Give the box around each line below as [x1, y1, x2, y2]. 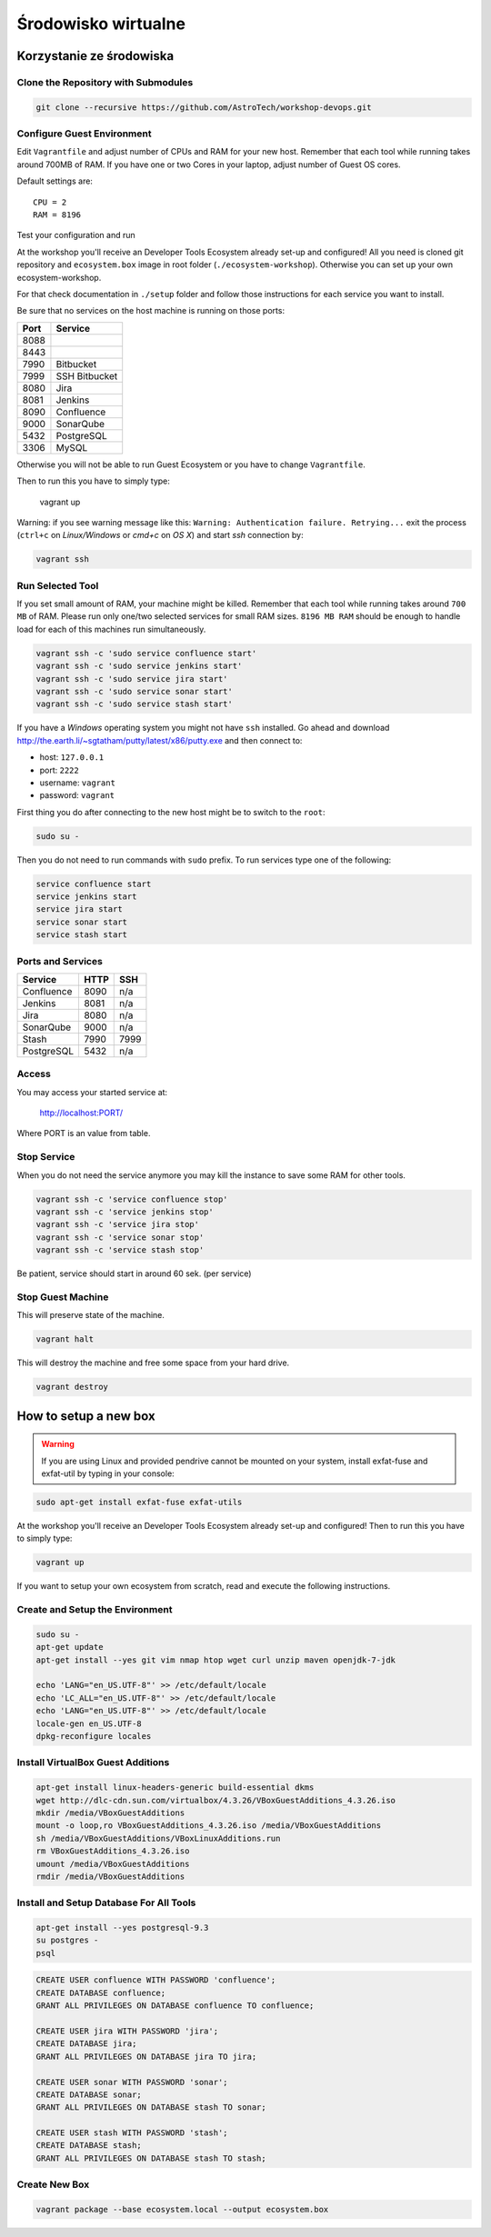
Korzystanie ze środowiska [16, 48, 175, 64]
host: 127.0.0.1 [39, 752, 105, 763]
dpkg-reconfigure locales [35, 1732, 152, 1742]
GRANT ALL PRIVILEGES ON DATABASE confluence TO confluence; [35, 2001, 315, 2011]
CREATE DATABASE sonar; [35, 2089, 143, 2100]
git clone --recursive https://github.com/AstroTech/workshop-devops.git [35, 102, 372, 113]
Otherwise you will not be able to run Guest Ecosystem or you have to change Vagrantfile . [16, 459, 366, 470]
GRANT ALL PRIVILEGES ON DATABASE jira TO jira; [35, 2051, 257, 2062]
